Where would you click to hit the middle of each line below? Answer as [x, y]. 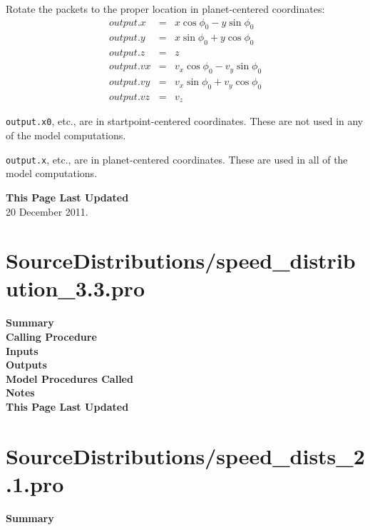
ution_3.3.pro [75, 288]
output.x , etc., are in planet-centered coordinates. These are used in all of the [177, 159]
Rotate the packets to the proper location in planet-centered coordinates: [165, 9]
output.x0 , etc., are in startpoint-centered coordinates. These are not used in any [185, 121]
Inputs [22, 350]
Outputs [26, 365]
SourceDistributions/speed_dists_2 [185, 455]
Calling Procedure [51, 337]
